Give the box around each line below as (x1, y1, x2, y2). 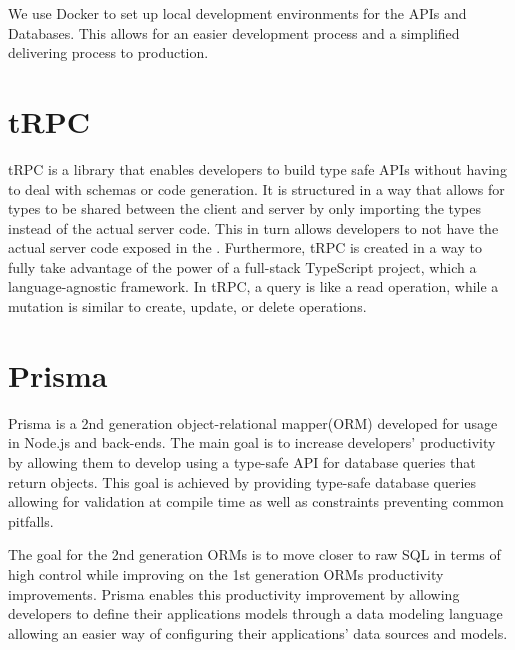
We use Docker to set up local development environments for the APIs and (8, 3, 467, 23)
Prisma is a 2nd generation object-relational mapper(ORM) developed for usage (8, 412, 498, 433)
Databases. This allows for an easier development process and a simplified (8, 22, 460, 43)
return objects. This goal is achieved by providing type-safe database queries (8, 471, 477, 492)
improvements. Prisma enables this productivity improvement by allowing (8, 583, 460, 604)
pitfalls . (8, 510, 54, 531)
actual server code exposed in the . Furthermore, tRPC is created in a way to (8, 237, 482, 258)
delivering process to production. (8, 42, 209, 63)
